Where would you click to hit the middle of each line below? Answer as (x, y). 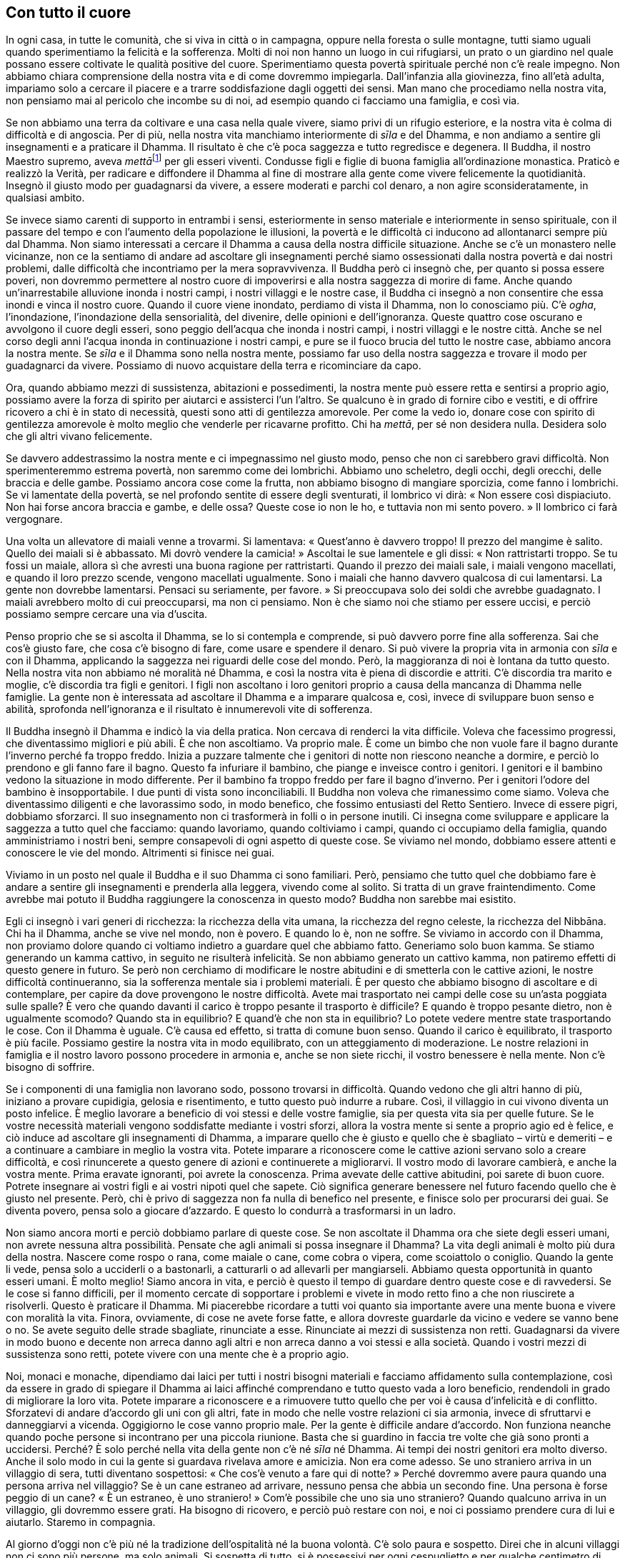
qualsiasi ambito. (45, 198)
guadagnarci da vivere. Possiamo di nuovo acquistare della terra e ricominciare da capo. (214, 366)
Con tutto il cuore (69, 13)
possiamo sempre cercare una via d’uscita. (107, 614)
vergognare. (34, 519)
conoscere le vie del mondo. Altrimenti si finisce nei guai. (140, 853)
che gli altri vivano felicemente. (79, 436)
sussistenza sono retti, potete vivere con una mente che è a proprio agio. (177, 1354)
